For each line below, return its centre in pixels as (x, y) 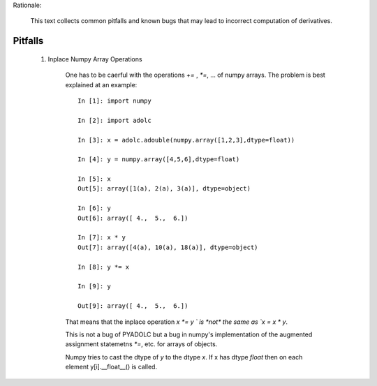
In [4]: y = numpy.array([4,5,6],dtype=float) (159, 159)
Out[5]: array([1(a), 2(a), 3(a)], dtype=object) (164, 189)
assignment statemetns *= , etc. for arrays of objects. (141, 344)
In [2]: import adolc (114, 120)
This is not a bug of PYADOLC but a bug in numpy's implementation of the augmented (189, 334)
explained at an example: (101, 84)
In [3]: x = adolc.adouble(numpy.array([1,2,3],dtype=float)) (186, 140)
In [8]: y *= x (104, 267)
